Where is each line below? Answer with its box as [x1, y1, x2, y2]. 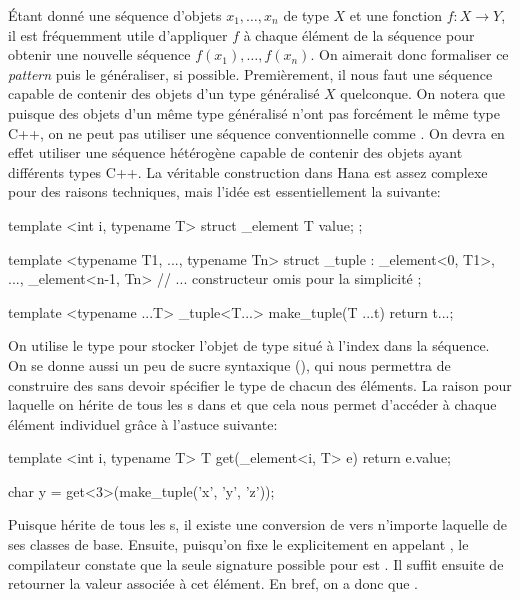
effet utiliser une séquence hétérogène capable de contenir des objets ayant [8, 142, 463, 163]
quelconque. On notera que [340, 83, 505, 104]
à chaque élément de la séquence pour [243, 24, 475, 45]
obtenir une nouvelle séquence [8, 44, 191, 65]
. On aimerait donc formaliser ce [310, 44, 509, 65]
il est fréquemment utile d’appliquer [8, 24, 228, 45]
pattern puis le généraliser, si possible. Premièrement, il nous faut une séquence [8, 63, 493, 84]
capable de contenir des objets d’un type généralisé [8, 83, 320, 104]
